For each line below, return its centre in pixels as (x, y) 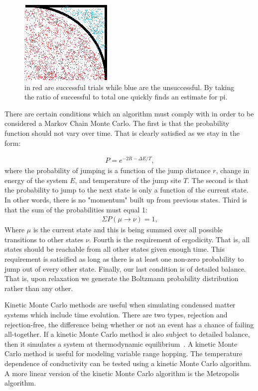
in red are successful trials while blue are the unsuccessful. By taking (129, 87)
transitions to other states (44, 239)
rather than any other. (39, 288)
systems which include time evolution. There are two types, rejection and (116, 315)
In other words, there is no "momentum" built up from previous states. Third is (126, 200)
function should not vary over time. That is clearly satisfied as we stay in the (122, 133)
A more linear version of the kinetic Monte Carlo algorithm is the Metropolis (122, 373)
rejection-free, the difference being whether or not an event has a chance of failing (129, 324)
